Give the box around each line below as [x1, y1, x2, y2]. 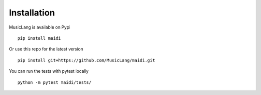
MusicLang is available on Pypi [9, 24, 71, 30]
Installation [9, 7, 55, 18]
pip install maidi [17, 35, 61, 41]
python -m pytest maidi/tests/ [17, 79, 92, 85]
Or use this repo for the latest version [9, 46, 83, 52]
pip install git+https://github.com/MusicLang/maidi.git [17, 57, 156, 63]
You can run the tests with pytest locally [9, 68, 89, 74]
